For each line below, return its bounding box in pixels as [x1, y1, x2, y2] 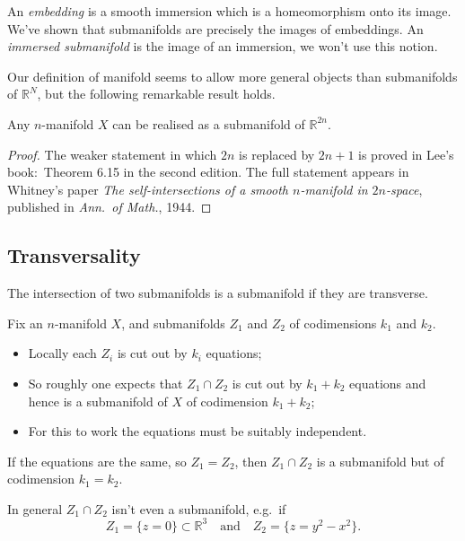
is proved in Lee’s [358, 144, 454, 163]
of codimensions [289, 313, 377, 332]
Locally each [28, 344, 97, 362]
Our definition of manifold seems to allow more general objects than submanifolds [7, 66, 458, 85]
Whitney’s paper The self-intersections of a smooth [7, 179, 288, 198]
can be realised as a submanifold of [112, 114, 305, 133]
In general [7, 499, 63, 518]
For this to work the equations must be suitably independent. [28, 422, 367, 441]
